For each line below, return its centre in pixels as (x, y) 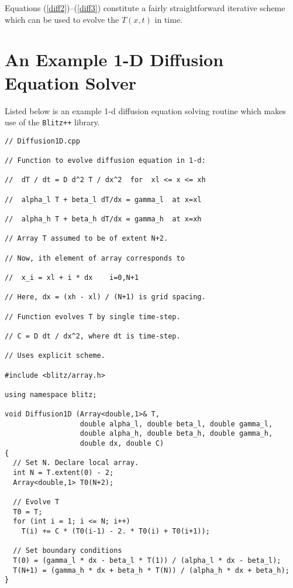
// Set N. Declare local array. (76, 463)
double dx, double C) (122, 444)
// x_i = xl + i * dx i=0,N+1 (72, 277)
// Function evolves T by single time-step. (93, 317)
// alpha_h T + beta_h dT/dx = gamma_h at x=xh (103, 219)
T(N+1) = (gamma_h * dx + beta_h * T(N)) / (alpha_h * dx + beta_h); (151, 570)
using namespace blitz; (51, 394)
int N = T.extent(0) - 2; (63, 473)
